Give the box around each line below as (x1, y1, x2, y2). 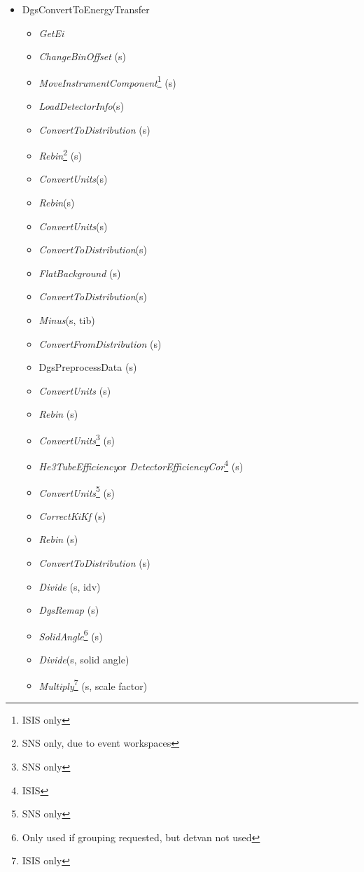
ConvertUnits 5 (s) (38, 483, 115, 500)
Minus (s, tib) (38, 313, 95, 328)
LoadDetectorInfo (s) (38, 99, 125, 113)
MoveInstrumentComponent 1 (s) (38, 73, 176, 90)
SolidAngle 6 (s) (38, 626, 103, 643)
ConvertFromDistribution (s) (38, 336, 162, 351)
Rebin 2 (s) (38, 146, 83, 162)
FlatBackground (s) (38, 265, 121, 280)
